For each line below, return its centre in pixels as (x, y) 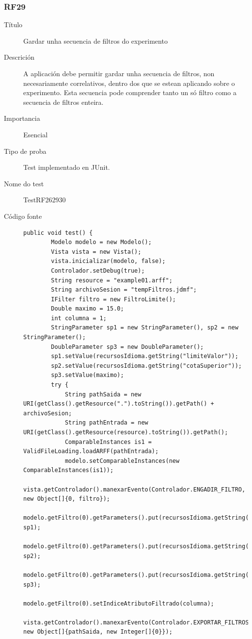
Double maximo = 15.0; (87, 309)
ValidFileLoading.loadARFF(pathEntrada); (91, 451)
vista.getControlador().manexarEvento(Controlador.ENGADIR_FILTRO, (134, 489)
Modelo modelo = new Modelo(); (101, 242)
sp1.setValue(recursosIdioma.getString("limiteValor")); (145, 356)
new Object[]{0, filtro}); (67, 499)
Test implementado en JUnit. (67, 167)
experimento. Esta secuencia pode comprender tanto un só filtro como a (130, 92)
